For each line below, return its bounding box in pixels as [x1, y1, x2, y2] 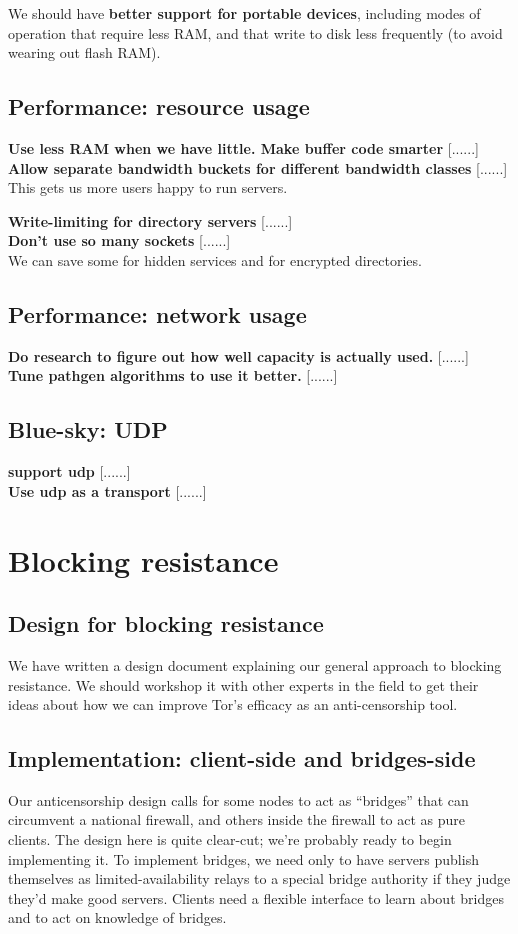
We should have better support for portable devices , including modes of [8, 3, 481, 23]
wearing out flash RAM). [8, 42, 161, 63]
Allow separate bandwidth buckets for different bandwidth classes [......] [8, 157, 508, 178]
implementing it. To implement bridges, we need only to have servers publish [8, 848, 479, 869]
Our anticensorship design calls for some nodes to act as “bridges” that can [8, 789, 469, 810]
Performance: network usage [8, 298, 307, 329]
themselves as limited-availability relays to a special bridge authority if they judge [8, 868, 511, 889]
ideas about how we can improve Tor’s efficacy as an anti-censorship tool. [8, 694, 458, 715]
